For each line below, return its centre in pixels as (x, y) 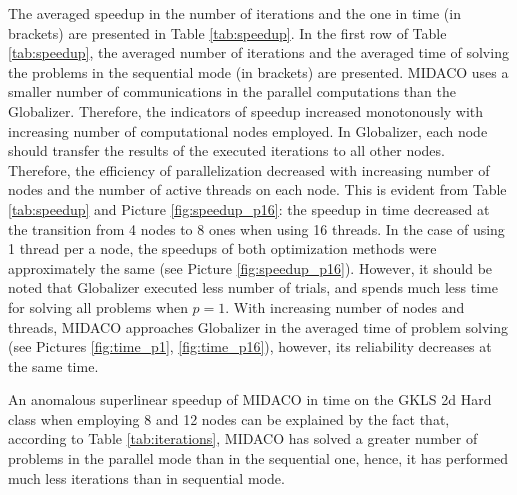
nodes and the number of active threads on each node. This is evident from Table (257, 189)
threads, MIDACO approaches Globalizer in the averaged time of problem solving (258, 326)
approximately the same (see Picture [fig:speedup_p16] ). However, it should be (250, 267)
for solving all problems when (98, 306)
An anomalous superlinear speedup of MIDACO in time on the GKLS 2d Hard (250, 399)
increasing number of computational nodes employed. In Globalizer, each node (248, 130)
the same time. (53, 365)
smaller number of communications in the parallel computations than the (232, 91)
